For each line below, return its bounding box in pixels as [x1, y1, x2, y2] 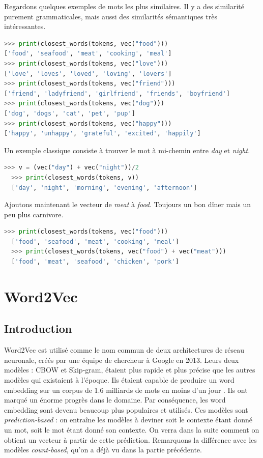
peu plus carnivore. [4, 209, 64, 219]
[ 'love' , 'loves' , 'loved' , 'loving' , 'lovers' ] [4, 70, 172, 77]
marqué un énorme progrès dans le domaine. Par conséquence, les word [4, 394, 226, 405]
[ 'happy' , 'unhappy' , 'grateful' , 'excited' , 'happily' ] [4, 130, 201, 137]
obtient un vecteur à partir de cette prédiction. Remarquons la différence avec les [4, 434, 257, 445]
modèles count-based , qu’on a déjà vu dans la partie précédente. [4, 444, 202, 455]
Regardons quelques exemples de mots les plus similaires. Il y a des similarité [4, 1, 244, 11]
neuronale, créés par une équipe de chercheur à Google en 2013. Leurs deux [4, 354, 239, 365]
